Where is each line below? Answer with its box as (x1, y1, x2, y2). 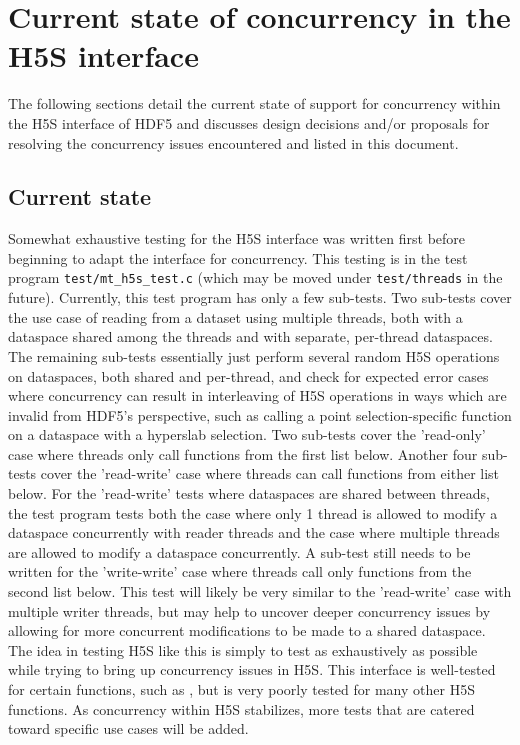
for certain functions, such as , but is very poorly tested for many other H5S (8, 679, 475, 700)
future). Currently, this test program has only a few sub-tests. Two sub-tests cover (8, 287, 512, 308)
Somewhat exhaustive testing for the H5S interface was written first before (8, 228, 466, 249)
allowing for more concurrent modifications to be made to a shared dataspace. (8, 620, 486, 641)
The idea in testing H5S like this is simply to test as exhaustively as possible (8, 639, 478, 660)
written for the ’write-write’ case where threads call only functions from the (8, 561, 472, 582)
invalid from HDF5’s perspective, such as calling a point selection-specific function (8, 404, 512, 425)
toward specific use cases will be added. (8, 718, 249, 739)
